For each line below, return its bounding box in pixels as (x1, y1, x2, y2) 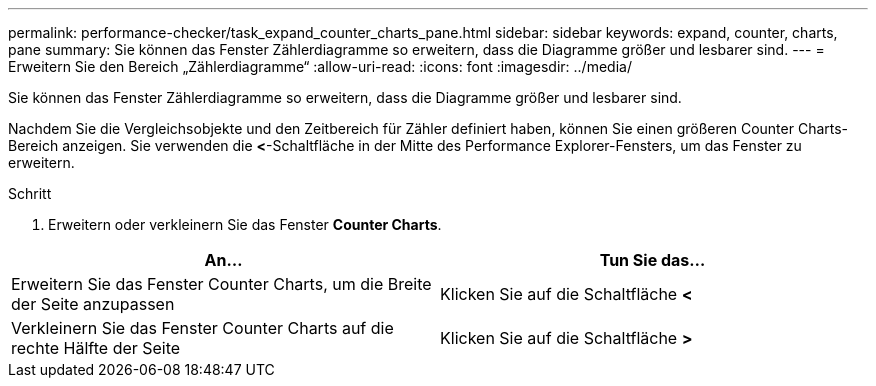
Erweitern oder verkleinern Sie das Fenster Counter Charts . (48, 216, 442, 233)
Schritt (8, 185, 52, 202)
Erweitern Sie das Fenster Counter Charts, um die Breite (11, 274, 432, 294)
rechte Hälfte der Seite (11, 338, 181, 358)
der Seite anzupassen (11, 294, 175, 314)
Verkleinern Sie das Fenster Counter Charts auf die (11, 318, 394, 338)
